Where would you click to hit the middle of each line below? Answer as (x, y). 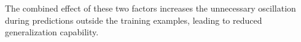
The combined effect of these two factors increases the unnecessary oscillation (150, 8)
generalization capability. (52, 32)
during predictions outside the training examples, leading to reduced (134, 20)
